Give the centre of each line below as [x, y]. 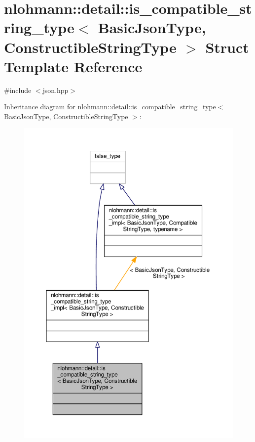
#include [18, 90]
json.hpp [55, 90]
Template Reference [73, 66]
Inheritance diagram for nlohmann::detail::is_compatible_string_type [110, 107]
